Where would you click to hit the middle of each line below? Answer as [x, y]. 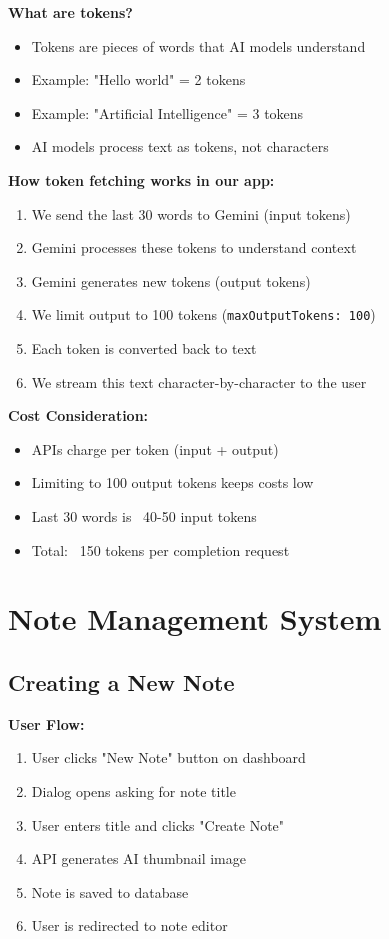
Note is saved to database [110, 891]
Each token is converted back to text [144, 348]
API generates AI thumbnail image [138, 858]
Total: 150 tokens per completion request [160, 549]
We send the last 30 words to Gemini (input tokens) [191, 213]
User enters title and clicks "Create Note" [158, 824]
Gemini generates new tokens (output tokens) [171, 280]
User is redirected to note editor [129, 925]
